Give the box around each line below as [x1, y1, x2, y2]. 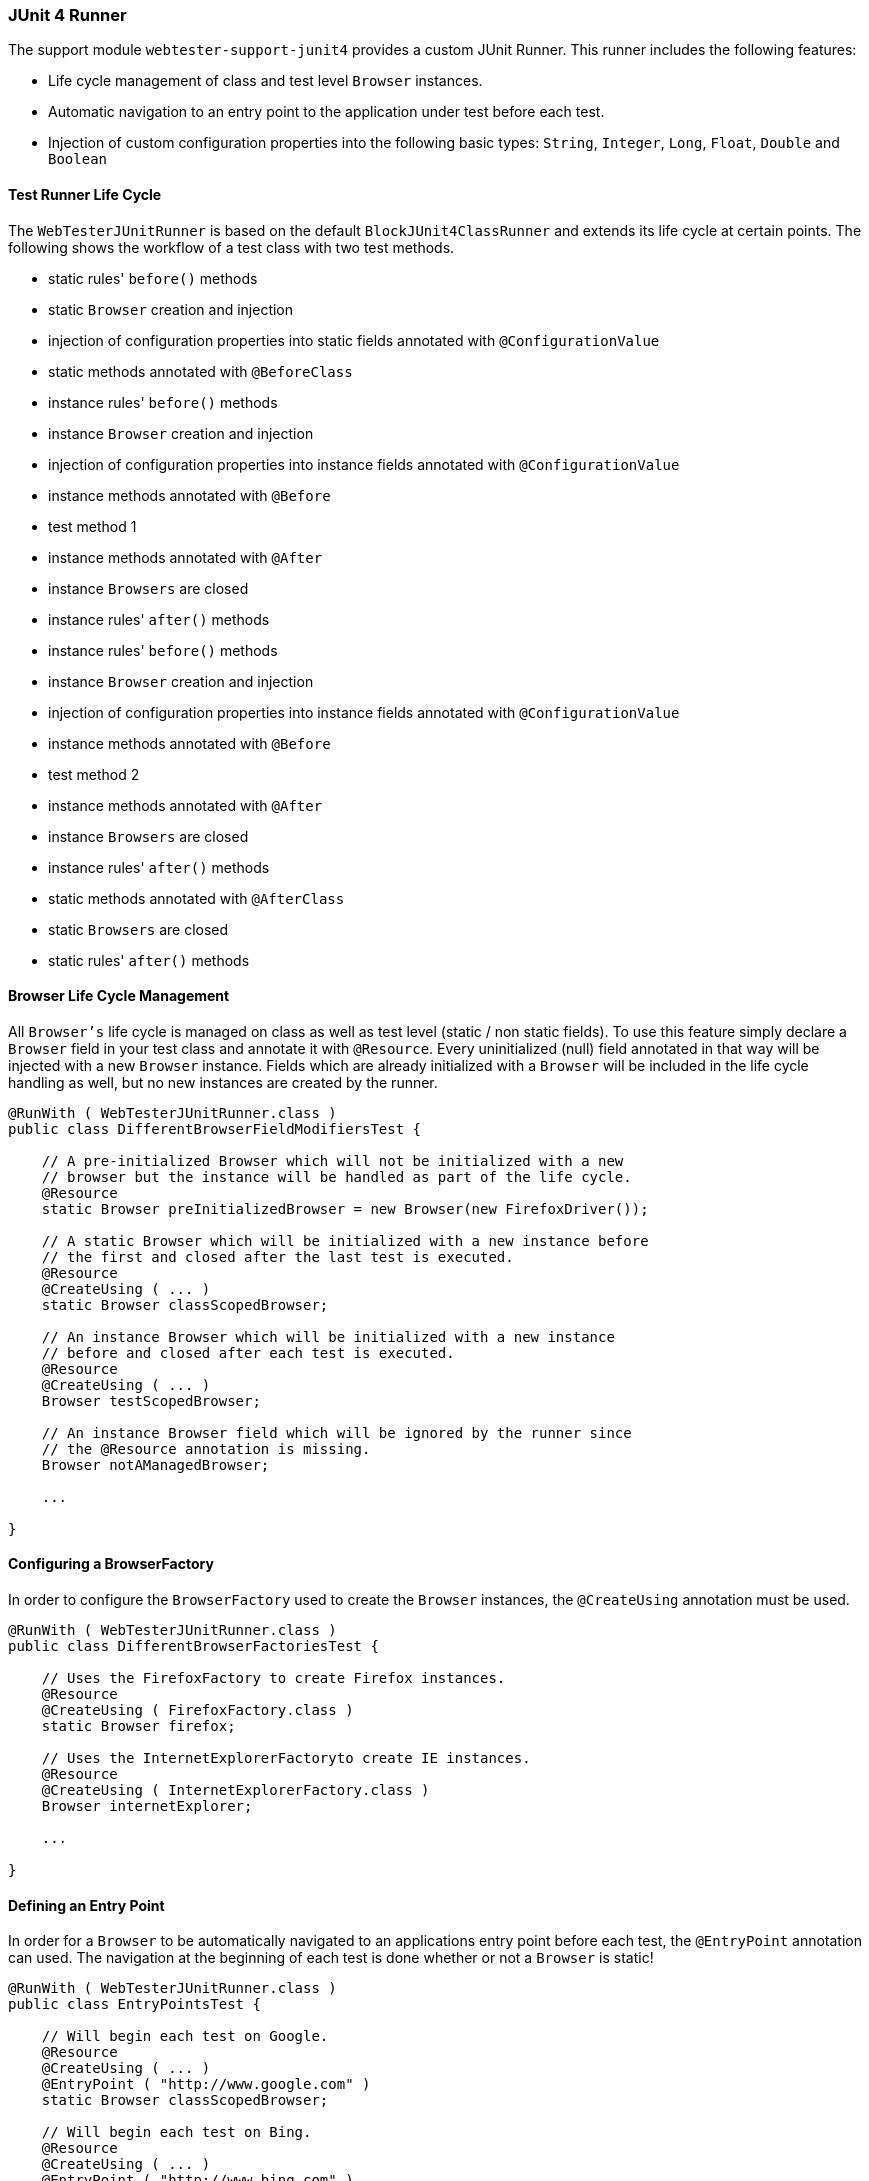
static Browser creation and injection [48, 300, 294, 318]
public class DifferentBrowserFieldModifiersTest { [8, 1120, 422, 1137]
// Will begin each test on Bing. [41, 2124, 312, 2141]
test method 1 [48, 517, 137, 535]
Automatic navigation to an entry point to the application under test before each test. [48, 103, 605, 121]
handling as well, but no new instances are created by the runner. [8, 1073, 438, 1091]
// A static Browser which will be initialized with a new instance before [41, 1232, 649, 1249]
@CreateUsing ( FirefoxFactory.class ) [41, 1702, 354, 1719]
